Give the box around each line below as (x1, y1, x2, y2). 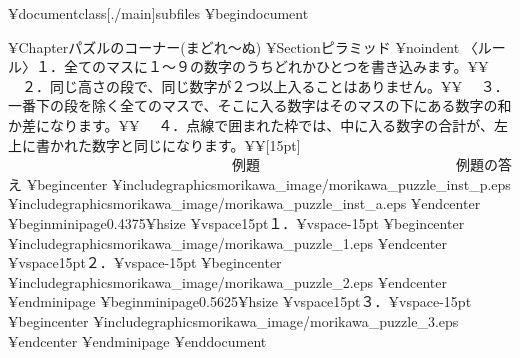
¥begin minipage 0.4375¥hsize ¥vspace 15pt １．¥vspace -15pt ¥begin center (8, 212, 465, 233)
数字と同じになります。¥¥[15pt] (91, 134, 301, 155)
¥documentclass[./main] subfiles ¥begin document (8, 3, 309, 23)
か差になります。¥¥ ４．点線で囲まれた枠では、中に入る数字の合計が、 (8, 114, 494, 135)
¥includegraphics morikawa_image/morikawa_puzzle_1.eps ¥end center (8, 232, 447, 253)
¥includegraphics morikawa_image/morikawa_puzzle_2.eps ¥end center (8, 271, 447, 292)
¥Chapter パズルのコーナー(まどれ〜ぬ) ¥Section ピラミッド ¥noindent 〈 (8, 36, 478, 57)
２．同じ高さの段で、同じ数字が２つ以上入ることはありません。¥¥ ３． (21, 75, 509, 96)
